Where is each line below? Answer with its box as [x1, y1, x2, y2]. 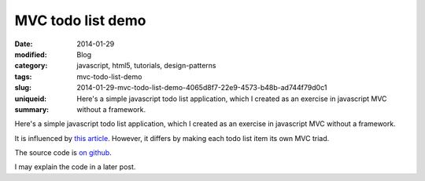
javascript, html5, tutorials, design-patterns [76, 61, 216, 71]
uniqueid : [14, 94, 47, 103]
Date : [14, 39, 33, 49]
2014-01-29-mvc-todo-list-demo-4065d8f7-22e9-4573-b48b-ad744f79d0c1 [76, 83, 327, 92]
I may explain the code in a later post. [14, 162, 136, 172]
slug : [14, 83, 31, 92]
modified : [14, 49, 47, 59]
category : [14, 61, 48, 71]
